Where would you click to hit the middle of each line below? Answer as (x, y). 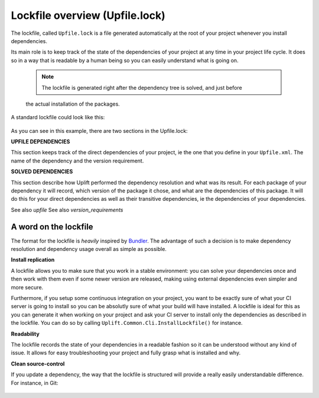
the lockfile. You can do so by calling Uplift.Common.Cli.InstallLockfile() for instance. (127, 323)
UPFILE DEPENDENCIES (40, 142)
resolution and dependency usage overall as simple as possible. (89, 249)
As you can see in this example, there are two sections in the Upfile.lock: (100, 131)
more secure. (27, 287)
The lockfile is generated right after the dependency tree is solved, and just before (142, 87)
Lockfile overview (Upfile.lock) (88, 15)
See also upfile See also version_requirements (67, 210)
